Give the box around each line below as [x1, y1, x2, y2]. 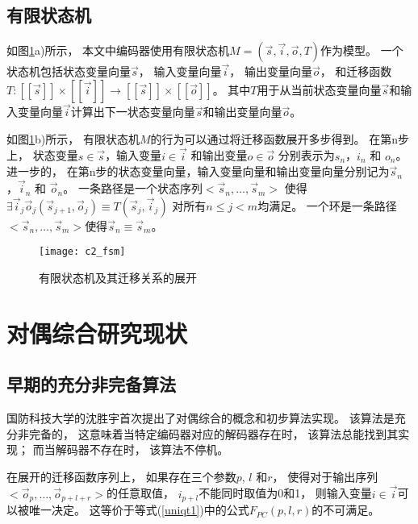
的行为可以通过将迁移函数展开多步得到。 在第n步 [150, 130, 409, 147]
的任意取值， [106, 484, 174, 501]
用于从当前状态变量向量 [257, 81, 382, 98]
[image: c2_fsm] [39, 246, 126, 258]
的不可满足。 [311, 501, 380, 518]
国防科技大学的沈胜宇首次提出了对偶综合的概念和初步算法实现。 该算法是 [6, 410, 395, 426]
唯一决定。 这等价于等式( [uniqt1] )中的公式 [28, 501, 249, 518]
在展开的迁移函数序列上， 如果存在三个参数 [6, 468, 236, 484]
